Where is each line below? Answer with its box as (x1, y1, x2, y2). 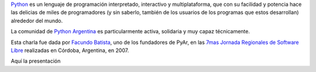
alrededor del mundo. (11, 17, 63, 24)
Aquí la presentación (11, 57, 61, 64)
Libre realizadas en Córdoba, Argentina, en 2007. (11, 47, 129, 54)
